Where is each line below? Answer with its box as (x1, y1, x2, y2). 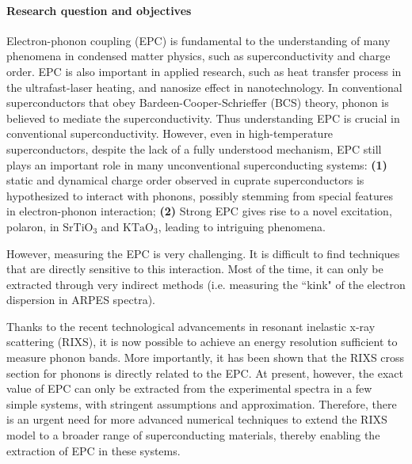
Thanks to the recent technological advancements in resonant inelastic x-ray (6, 318, 376, 334)
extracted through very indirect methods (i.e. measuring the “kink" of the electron (6, 276, 406, 292)
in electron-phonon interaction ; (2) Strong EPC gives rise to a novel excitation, (6, 203, 392, 219)
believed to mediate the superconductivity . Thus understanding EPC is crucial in (6, 109, 400, 126)
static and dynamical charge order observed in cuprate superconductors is (6, 172, 364, 188)
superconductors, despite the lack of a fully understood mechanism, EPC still (6, 140, 382, 157)
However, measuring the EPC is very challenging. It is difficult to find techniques (6, 245, 400, 261)
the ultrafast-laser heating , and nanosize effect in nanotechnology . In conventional (6, 78, 402, 95)
